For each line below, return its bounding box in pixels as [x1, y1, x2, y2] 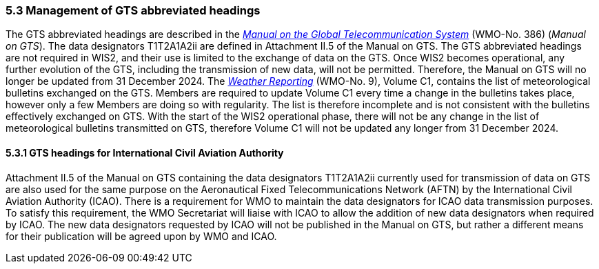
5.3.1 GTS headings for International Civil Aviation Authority [6, 146, 284, 159]
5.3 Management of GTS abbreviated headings [6, 3, 261, 17]
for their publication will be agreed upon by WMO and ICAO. [6, 230, 277, 242]
